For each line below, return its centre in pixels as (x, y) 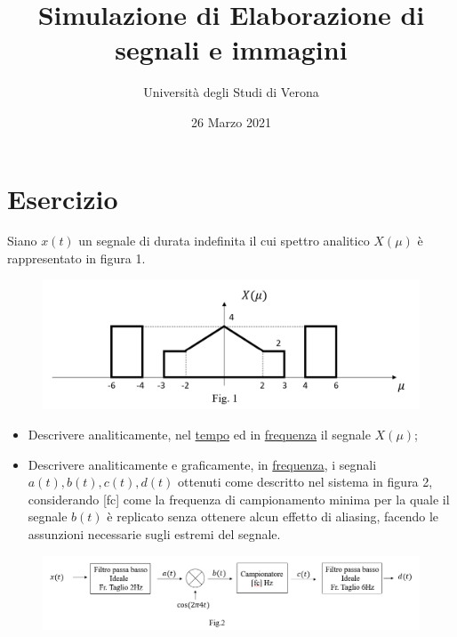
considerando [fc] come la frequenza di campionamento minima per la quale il (239, 499)
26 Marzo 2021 (231, 121)
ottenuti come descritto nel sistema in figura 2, (305, 482)
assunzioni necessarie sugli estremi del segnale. (154, 533)
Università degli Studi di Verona (231, 92)
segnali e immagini (231, 49)
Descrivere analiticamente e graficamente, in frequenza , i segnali (202, 464)
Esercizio (63, 198)
